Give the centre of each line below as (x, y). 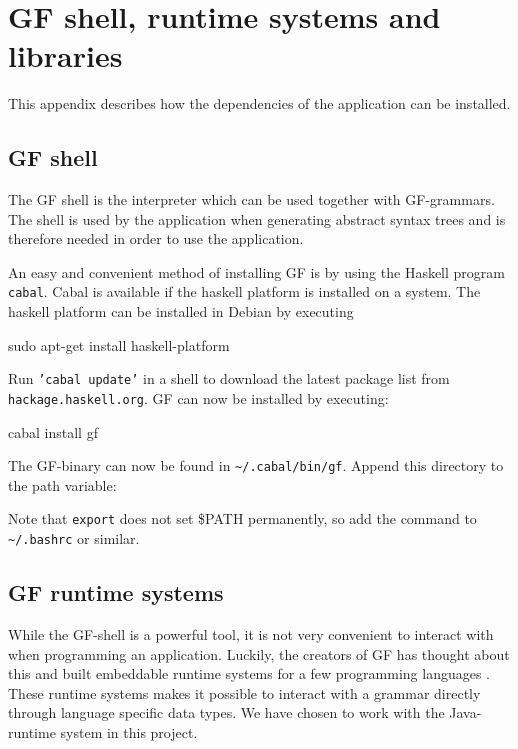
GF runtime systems (116, 592)
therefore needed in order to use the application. (156, 238)
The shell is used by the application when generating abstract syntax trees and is (257, 218)
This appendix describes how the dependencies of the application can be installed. (259, 103)
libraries (65, 55)
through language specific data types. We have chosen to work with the (226, 712)
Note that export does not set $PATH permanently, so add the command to (242, 518)
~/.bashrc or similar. (74, 538)
